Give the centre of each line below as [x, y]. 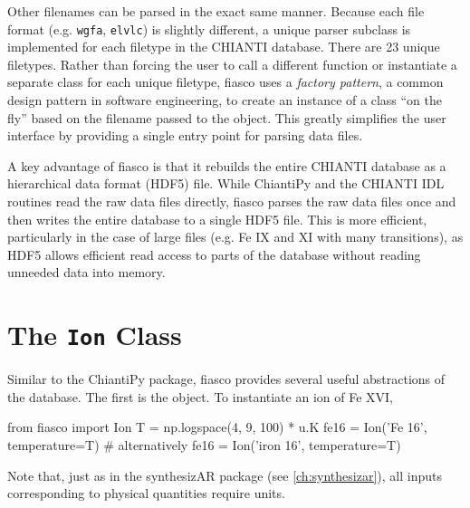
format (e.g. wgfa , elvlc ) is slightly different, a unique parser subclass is [209, 29]
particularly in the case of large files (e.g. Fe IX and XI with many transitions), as [235, 237]
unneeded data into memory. [86, 272]
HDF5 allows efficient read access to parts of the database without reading [214, 254]
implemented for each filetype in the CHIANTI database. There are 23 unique [224, 47]
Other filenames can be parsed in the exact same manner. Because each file [216, 11]
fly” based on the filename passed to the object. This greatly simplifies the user [227, 117]
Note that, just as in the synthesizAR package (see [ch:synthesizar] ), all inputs [225, 475]
